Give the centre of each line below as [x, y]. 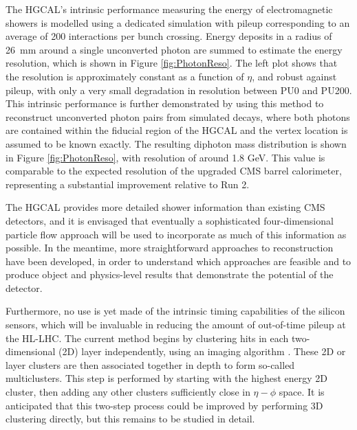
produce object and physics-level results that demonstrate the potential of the [170, 274]
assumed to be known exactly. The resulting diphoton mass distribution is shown [176, 143]
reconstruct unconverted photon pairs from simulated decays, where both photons [178, 116]
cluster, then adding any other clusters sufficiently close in [128, 392]
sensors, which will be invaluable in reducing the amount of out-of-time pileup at [176, 325]
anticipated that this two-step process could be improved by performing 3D [164, 405]
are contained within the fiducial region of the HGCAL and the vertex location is [177, 130]
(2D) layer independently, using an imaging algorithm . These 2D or [202, 351]
